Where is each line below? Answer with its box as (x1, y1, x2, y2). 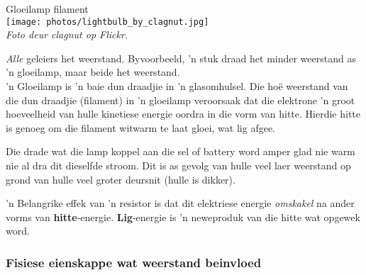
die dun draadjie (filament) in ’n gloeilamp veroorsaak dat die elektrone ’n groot (6, 92, 355, 107)
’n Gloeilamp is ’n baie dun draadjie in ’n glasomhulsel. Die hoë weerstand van (6, 79, 348, 94)
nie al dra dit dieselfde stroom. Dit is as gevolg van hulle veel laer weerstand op (6, 158, 351, 172)
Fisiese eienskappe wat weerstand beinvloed (6, 253, 262, 271)
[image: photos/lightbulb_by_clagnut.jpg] (6, 16, 209, 27)
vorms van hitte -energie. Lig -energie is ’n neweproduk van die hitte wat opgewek (6, 209, 360, 224)
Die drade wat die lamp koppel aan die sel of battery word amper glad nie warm (6, 144, 355, 159)
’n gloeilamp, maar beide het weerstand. (6, 64, 180, 79)
